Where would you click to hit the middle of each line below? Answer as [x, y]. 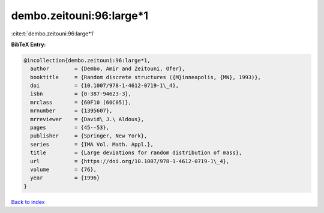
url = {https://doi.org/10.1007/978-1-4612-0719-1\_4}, [130, 161]
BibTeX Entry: [28, 44]
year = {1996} [65, 178]
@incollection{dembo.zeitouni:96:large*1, [87, 60]
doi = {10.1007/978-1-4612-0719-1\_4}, [105, 86]
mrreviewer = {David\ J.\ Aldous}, [87, 119]
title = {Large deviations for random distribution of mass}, [136, 153]
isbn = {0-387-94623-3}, [81, 94]
